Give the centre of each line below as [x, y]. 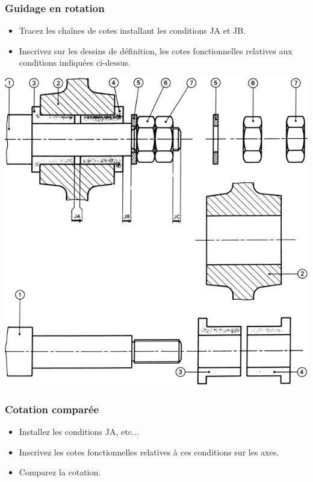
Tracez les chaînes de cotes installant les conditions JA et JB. [132, 30]
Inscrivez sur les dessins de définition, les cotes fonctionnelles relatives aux [156, 50]
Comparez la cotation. [60, 472]
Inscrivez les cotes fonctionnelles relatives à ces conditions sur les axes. [149, 452]
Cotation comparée [52, 409]
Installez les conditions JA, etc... [79, 432]
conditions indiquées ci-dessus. [75, 62]
